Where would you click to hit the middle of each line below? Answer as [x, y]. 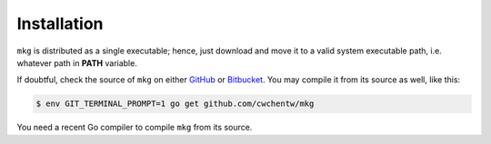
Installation [60, 24]
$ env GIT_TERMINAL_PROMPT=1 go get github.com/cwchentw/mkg [175, 104]
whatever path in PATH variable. [77, 62]
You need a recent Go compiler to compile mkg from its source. [135, 128]
